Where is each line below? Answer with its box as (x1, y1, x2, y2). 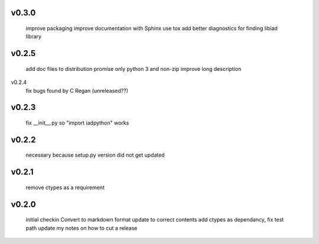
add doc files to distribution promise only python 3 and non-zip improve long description (25, 65, 242, 72)
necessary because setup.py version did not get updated (25, 151, 165, 159)
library (25, 33, 41, 40)
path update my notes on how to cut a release (25, 225, 138, 232)
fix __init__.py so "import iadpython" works (25, 119, 129, 126)
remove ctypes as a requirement (25, 184, 105, 191)
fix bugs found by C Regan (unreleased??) (25, 87, 128, 94)
